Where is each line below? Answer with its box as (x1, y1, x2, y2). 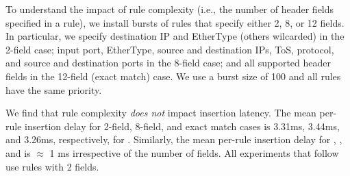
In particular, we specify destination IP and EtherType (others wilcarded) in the (5, 29, 345, 43)
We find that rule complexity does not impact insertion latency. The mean (5, 105, 316, 120)
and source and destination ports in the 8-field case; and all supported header (5, 55, 332, 70)
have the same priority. (5, 82, 102, 97)
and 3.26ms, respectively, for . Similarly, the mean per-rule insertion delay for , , (5, 132, 342, 147)
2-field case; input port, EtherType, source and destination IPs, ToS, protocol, (5, 42, 334, 56)
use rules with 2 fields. (5, 159, 99, 173)
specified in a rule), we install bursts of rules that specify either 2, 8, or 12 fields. (5, 15, 345, 29)
